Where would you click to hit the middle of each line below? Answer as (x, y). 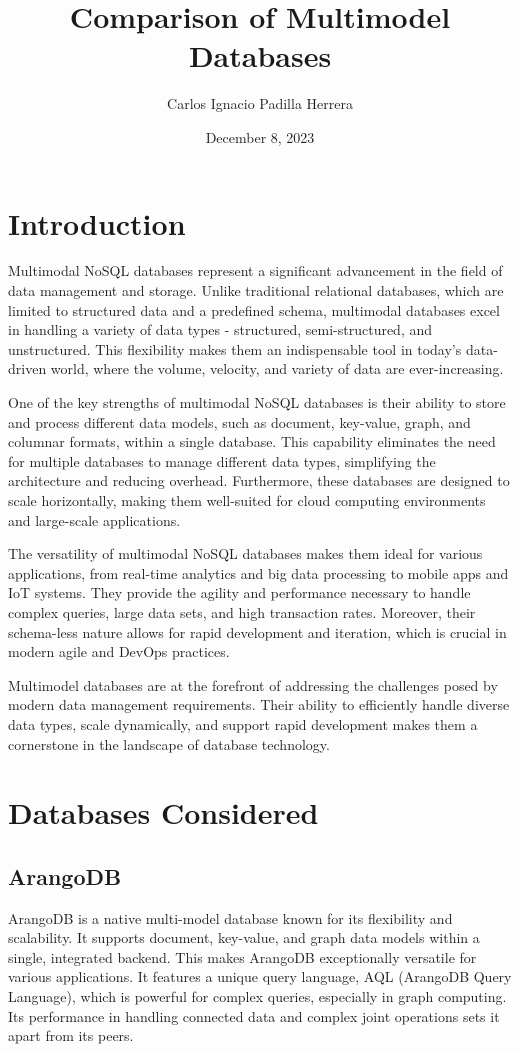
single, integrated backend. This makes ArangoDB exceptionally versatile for (242, 956)
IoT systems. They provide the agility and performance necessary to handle (239, 592)
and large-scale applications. (94, 519)
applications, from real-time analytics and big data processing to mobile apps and (258, 572)
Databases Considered (163, 812)
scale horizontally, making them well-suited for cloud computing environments (247, 499)
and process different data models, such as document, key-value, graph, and (239, 421)
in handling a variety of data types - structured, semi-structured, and (220, 329)
